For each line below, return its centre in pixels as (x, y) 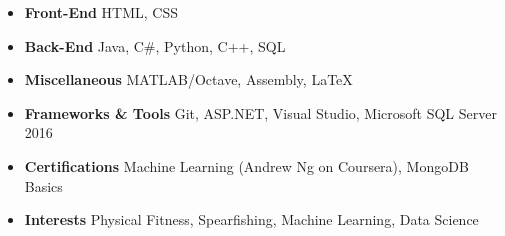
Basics (43, 185)
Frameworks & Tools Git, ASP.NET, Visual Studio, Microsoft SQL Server (260, 112)
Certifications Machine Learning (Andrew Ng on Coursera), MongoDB (246, 165)
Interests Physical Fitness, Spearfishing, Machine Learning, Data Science (251, 219)
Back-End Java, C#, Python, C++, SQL (155, 45)
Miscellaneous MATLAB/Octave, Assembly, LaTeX (188, 79)
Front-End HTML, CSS (101, 12)
